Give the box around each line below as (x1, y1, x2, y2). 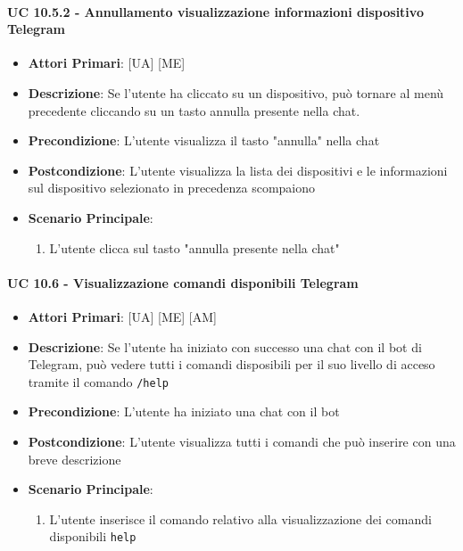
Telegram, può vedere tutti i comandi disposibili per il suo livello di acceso (28, 355, 435, 374)
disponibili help (49, 527, 136, 546)
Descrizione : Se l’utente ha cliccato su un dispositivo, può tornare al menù (28, 83, 444, 102)
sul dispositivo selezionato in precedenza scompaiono (28, 178, 316, 197)
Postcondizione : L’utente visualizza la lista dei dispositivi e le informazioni (28, 160, 448, 179)
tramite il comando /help (28, 372, 169, 391)
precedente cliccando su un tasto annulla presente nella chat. (28, 101, 360, 119)
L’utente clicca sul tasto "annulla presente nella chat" (49, 238, 340, 257)
